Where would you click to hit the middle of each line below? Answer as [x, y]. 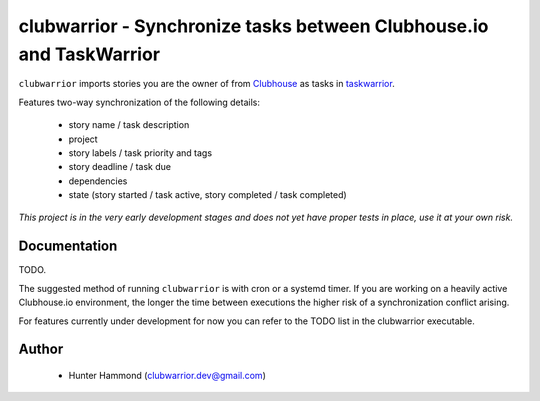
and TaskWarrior [89, 54]
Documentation [68, 246]
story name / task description [129, 125]
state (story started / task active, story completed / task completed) [207, 195]
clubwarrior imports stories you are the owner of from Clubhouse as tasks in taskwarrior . [206, 84]
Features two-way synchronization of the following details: [139, 102]
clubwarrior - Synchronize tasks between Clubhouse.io [253, 26]
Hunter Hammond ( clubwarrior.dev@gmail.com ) [167, 375]
